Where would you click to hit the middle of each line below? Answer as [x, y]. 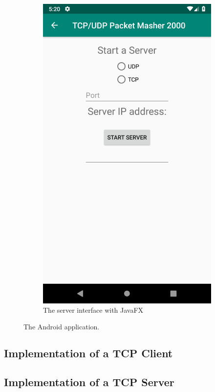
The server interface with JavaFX [93, 310]
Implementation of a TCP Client [88, 353]
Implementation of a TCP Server [89, 381]
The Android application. [62, 326]
